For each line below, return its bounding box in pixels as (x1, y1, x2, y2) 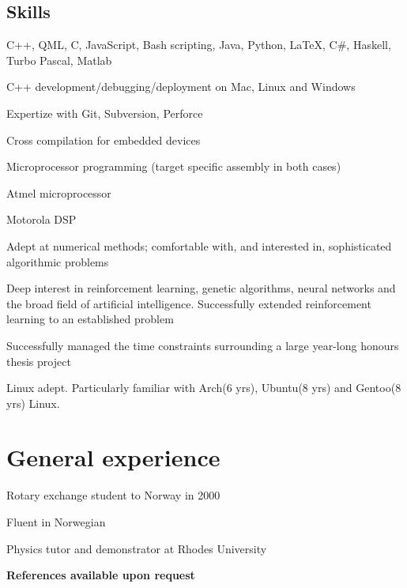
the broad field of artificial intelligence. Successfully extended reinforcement (6, 295, 371, 311)
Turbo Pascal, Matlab (6, 51, 112, 68)
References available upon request (6, 567, 195, 583)
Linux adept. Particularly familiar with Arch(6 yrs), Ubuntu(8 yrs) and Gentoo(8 (6, 379, 401, 396)
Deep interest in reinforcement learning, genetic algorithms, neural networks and (6, 280, 396, 296)
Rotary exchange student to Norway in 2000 (6, 487, 220, 503)
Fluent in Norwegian (6, 514, 106, 530)
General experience (6, 441, 220, 473)
